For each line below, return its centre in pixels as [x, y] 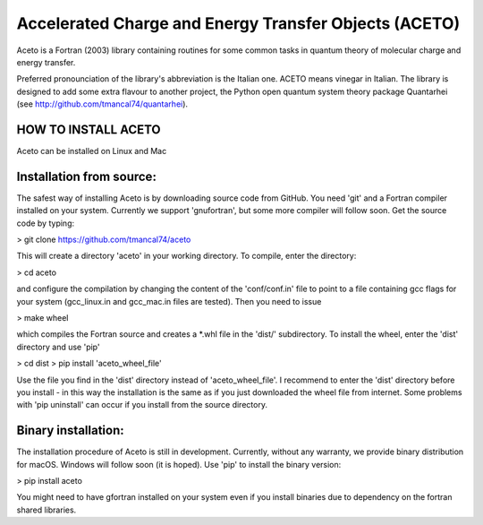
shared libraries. [47, 510]
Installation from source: [86, 176]
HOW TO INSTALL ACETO [89, 129]
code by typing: [46, 223]
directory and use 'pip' [58, 347]
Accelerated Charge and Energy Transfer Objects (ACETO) [238, 23]
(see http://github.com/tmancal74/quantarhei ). [102, 104]
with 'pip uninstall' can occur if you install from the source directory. [142, 405]
